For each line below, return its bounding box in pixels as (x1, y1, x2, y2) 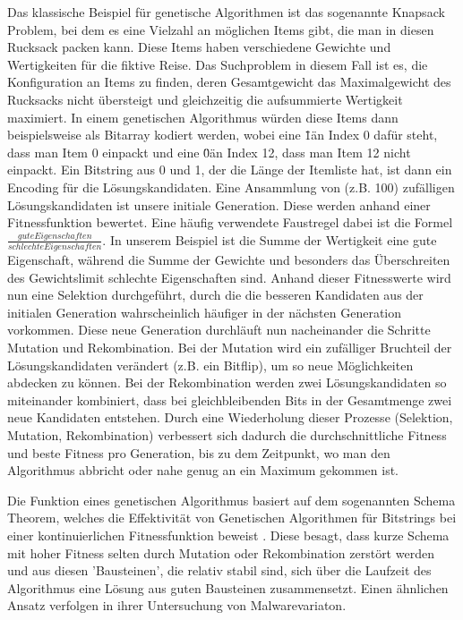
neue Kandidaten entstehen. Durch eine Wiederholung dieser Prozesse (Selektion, (7, 408, 453, 427)
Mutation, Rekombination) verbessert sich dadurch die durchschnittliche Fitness (7, 425, 447, 444)
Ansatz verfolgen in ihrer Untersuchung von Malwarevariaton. (7, 596, 347, 615)
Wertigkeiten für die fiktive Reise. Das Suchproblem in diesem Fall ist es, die (7, 55, 428, 73)
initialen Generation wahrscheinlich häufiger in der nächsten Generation (7, 302, 402, 321)
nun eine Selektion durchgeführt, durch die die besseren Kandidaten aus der (7, 285, 424, 304)
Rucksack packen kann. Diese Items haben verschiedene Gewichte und (7, 38, 391, 56)
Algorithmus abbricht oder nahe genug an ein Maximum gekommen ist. (7, 461, 399, 480)
